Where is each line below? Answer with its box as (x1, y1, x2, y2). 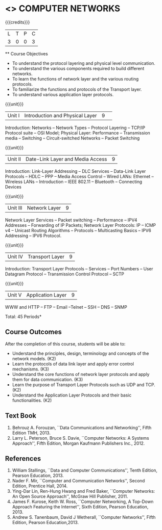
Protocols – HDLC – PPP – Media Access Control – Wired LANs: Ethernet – (5, 173, 154, 179)
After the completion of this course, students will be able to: (5, 341, 126, 346)
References (5, 454, 41, 463)
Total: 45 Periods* (5, 314, 42, 319)
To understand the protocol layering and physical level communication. (12, 60, 156, 66)
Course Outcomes (5, 328, 62, 336)
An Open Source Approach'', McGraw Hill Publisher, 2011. (12, 494, 128, 500)
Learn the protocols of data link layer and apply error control (12, 361, 134, 367)
